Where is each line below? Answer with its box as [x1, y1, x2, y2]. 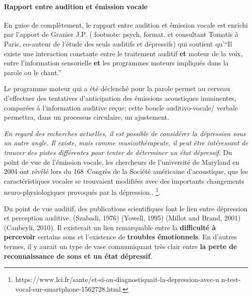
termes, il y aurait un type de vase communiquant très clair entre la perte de [4, 241, 237, 251]
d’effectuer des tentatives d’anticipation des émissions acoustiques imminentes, [4, 93, 236, 103]
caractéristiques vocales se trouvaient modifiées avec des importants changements [4, 175, 245, 186]
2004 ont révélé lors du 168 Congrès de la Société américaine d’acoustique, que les [4, 166, 248, 176]
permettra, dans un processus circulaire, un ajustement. [4, 112, 169, 122]
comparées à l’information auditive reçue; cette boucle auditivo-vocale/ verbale [4, 102, 238, 112]
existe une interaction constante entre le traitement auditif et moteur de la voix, [4, 48, 243, 58]
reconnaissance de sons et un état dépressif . [4, 250, 153, 261]
